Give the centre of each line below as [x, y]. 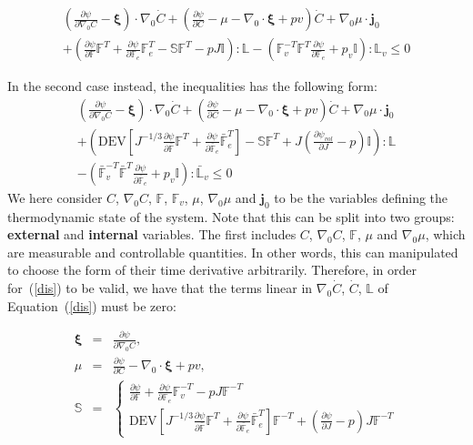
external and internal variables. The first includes [152, 234]
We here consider [55, 197]
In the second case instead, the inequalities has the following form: [192, 86]
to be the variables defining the [361, 197]
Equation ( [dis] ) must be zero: [92, 305]
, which [445, 234]
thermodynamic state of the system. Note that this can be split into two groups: [231, 216]
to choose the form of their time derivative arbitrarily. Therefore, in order [212, 270]
